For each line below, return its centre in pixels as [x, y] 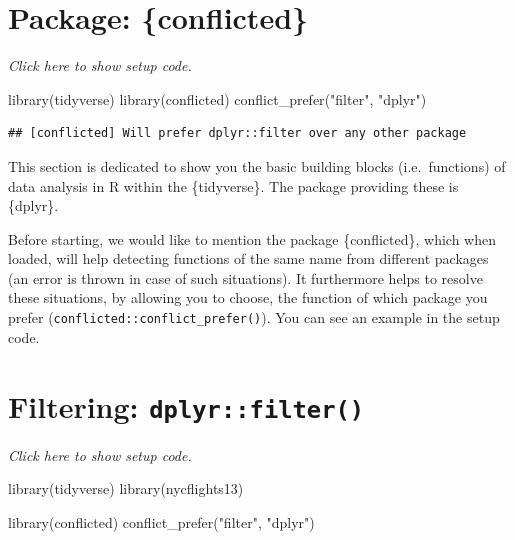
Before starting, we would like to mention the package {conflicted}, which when [252, 238]
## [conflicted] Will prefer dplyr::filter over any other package [237, 133]
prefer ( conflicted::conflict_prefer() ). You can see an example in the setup [254, 317]
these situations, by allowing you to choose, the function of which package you [248, 297]
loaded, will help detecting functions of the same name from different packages [248, 258]
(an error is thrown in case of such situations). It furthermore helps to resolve [245, 277]
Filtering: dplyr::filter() [186, 405]
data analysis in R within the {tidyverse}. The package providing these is [233, 185]
